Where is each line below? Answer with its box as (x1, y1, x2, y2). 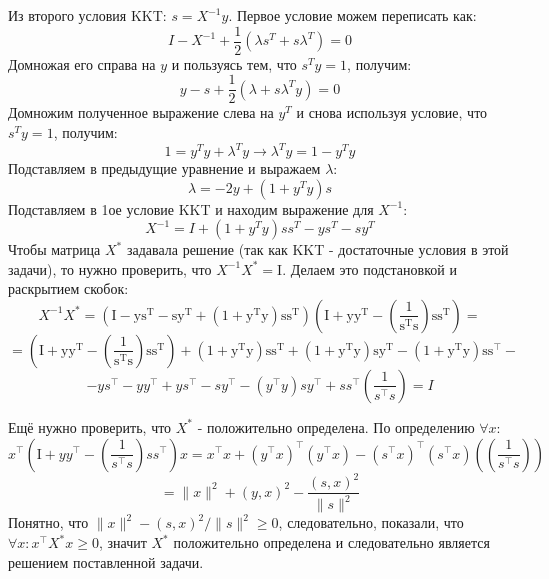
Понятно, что (8, 512, 89, 533)
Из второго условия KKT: (8, 5, 167, 25)
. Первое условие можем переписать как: (228, 5, 477, 25)
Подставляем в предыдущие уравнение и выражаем (8, 158, 321, 178)
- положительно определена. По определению (197, 416, 475, 437)
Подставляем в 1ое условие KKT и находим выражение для (8, 198, 374, 219)
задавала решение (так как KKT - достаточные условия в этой (126, 239, 509, 260)
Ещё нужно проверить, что (8, 416, 172, 437)
